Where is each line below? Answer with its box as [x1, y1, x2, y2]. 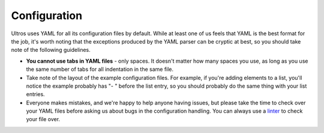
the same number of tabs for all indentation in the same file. [26, 66, 174, 73]
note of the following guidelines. [11, 47, 91, 54]
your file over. [26, 116, 60, 123]
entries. [26, 91, 45, 98]
